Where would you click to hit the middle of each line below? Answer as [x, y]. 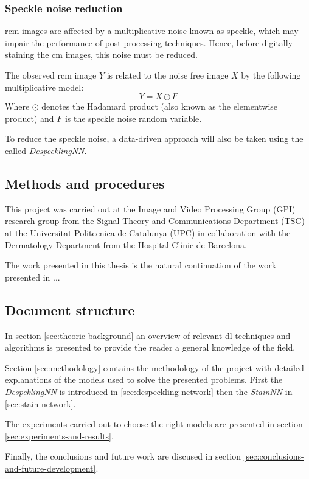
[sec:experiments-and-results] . [59, 435]
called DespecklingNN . [46, 150]
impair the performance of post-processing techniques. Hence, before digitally [149, 42]
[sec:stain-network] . [40, 403]
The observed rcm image [51, 75]
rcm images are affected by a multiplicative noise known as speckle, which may [152, 31]
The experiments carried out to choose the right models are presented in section [154, 424]
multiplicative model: [44, 87]
